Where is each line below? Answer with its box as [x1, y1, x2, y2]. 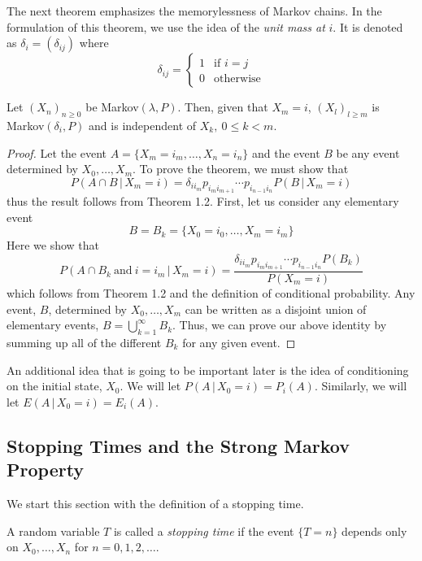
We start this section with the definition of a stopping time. [7, 494, 304, 511]
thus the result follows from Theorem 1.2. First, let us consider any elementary [7, 192, 399, 209]
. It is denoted [333, 18, 403, 35]
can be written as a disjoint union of [185, 300, 367, 317]
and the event [251, 144, 320, 161]
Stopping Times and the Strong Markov [7, 433, 350, 458]
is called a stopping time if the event [113, 522, 294, 539]
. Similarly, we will [314, 377, 407, 394]
